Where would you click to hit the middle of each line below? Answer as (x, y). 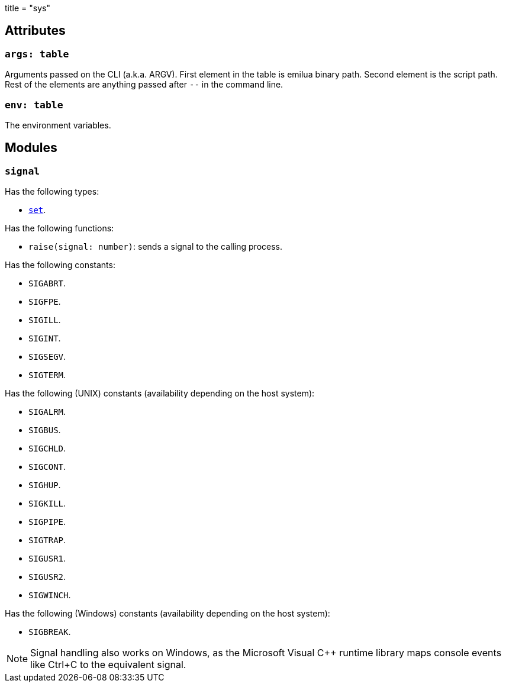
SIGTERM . (47, 375)
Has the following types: (52, 192)
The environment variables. (58, 125)
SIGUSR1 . (47, 559)
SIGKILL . (47, 504)
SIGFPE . (45, 302)
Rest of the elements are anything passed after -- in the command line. (144, 85)
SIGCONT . (47, 467)
